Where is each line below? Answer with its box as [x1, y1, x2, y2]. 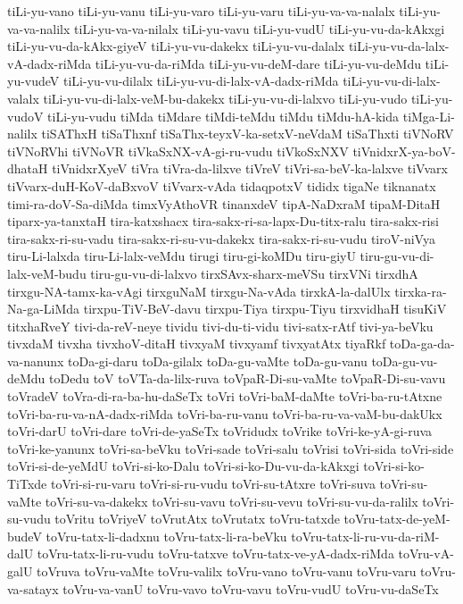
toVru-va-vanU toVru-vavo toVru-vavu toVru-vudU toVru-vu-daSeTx [62, 579, 439, 598]
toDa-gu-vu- [371, 351, 438, 370]
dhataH [7, 159, 48, 178]
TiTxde [7, 474, 47, 493]
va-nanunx [7, 351, 64, 370]
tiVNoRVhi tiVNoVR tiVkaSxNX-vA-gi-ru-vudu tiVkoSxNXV [7, 141, 349, 160]
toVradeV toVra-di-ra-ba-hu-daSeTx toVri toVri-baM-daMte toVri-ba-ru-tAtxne [7, 387, 442, 406]
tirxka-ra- [394, 281, 447, 300]
